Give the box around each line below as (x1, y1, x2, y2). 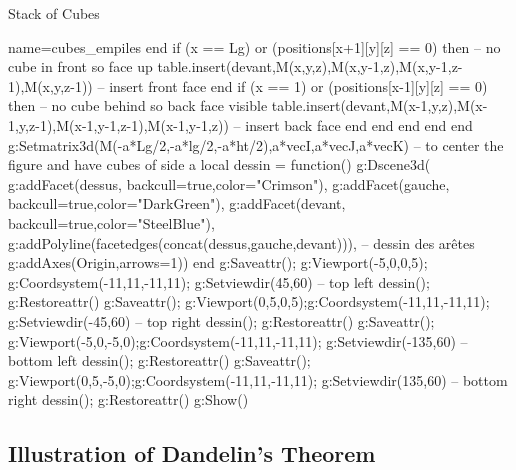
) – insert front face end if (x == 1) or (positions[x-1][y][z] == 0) (87, 75, 488, 96)
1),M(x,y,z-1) (8, 75, 88, 96)
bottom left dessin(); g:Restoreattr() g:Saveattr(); (8, 350, 311, 371)
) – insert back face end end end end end (223, 114, 473, 135)
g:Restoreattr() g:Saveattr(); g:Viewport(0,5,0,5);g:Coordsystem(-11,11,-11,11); (8, 291, 490, 312)
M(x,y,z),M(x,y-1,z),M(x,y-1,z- (275, 56, 463, 77)
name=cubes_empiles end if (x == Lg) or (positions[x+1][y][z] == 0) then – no (8, 36, 501, 57)
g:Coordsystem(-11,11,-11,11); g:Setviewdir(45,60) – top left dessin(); (8, 271, 430, 292)
